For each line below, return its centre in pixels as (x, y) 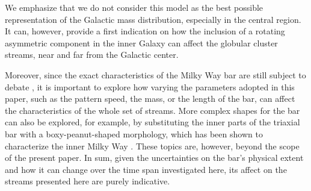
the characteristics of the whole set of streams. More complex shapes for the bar (152, 110)
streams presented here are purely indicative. (88, 181)
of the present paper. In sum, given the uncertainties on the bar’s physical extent (154, 158)
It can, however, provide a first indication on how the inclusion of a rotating (145, 31)
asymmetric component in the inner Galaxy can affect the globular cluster (141, 42)
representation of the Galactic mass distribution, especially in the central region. (153, 19)
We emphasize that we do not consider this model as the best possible (134, 7)
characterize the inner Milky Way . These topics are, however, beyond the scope (152, 146)
